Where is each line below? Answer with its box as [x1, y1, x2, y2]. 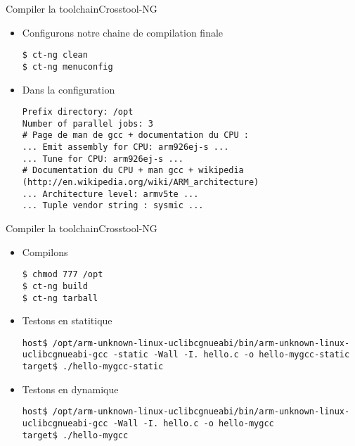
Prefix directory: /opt [22, 107, 134, 117]
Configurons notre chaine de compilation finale [22, 25, 224, 39]
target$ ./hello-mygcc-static [22, 362, 164, 372]
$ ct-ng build [22, 281, 88, 291]
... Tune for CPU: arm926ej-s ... [22, 153, 183, 164]
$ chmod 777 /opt [22, 269, 103, 280]
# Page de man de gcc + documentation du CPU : [22, 130, 249, 141]
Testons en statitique [22, 313, 112, 328]
